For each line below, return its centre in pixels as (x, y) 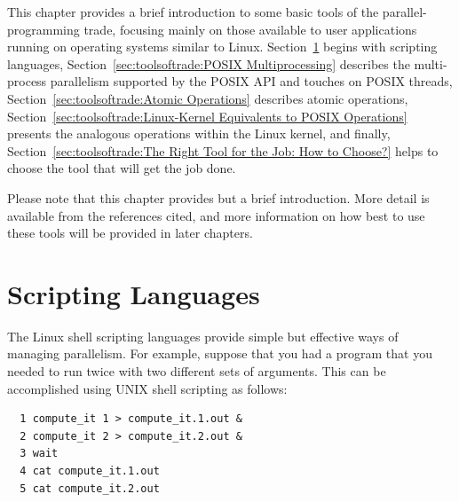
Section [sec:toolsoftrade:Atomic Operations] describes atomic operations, (208, 98)
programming (44, 29)
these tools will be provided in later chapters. (130, 233)
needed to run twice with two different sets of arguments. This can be (197, 371)
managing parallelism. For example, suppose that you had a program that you (220, 353)
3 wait (39, 454)
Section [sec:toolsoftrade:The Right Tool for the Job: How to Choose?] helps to (223, 150)
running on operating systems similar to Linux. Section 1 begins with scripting (222, 47)
